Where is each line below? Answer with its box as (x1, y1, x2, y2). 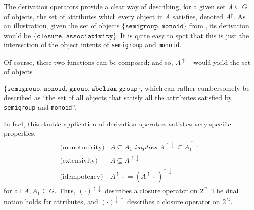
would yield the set (193, 57, 251, 67)
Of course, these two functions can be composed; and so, (4, 57, 173, 67)
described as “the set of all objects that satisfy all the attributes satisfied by (4, 92, 232, 103)
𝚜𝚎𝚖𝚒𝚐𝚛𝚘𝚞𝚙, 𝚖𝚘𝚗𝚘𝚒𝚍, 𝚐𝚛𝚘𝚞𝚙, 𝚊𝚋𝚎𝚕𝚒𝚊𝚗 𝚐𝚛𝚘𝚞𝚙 (7, 85, 138, 92)
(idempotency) (60, 173, 103, 180)
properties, (4, 128, 36, 138)
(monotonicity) (60, 144, 105, 151)
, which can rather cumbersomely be (140, 83, 250, 93)
